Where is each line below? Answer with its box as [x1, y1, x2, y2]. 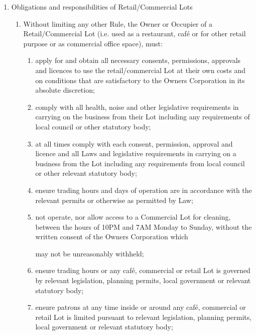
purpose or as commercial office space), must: [23, 38, 163, 48]
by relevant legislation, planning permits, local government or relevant [35, 275, 251, 286]
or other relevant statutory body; [35, 168, 137, 178]
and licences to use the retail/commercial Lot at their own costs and [35, 64, 246, 75]
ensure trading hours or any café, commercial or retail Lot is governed [35, 265, 250, 276]
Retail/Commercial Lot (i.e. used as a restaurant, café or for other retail [23, 28, 246, 39]
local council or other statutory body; [35, 121, 151, 131]
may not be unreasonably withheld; [35, 248, 144, 258]
